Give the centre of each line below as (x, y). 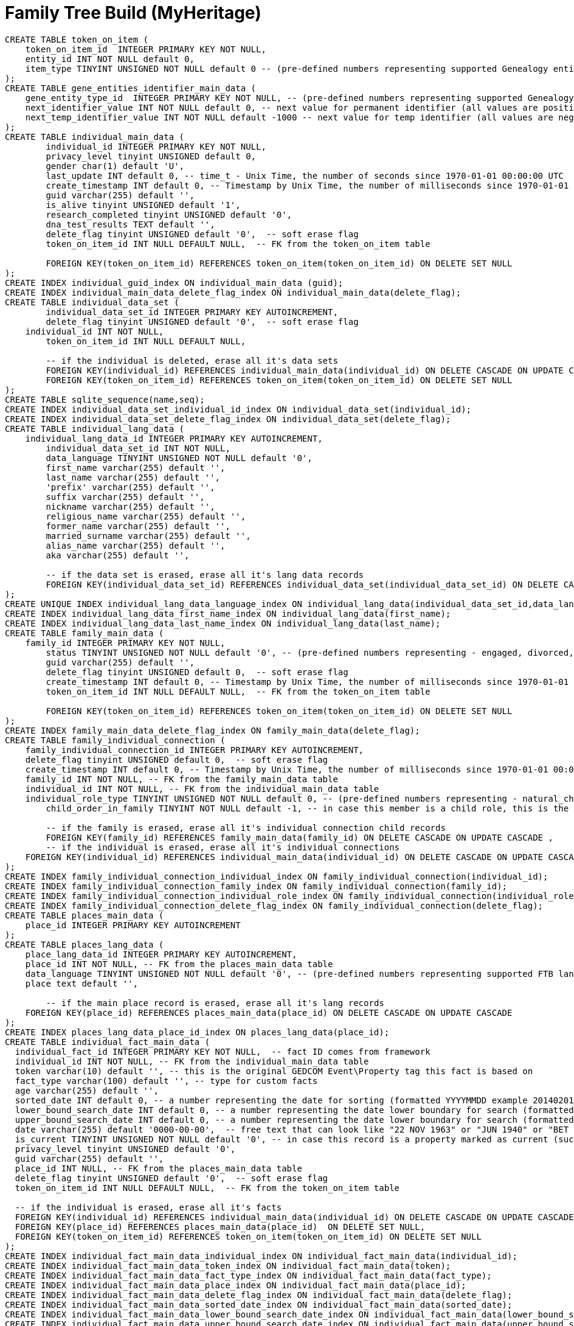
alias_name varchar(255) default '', (136, 545)
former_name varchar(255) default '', (138, 526)
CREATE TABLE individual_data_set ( (92, 302)
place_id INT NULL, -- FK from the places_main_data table (158, 1168)
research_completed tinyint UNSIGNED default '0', (169, 214)
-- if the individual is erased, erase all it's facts (148, 1207)
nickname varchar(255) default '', (130, 506)
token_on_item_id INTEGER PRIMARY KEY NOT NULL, (146, 49)
